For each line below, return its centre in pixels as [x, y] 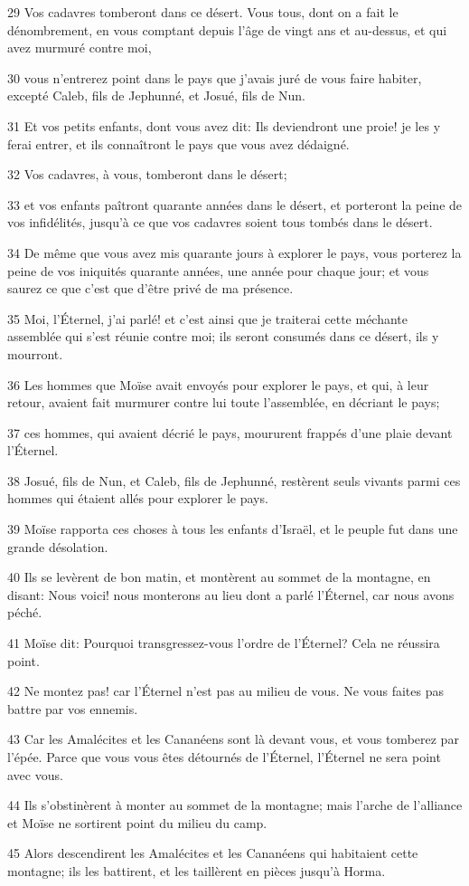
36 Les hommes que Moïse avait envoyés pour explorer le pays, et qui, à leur [218, 384]
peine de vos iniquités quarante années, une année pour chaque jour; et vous [218, 270]
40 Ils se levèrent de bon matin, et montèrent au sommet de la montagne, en [219, 577]
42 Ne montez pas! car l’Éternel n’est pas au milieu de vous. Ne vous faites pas [225, 691]
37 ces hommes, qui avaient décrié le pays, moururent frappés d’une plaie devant [230, 432]
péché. [25, 612]
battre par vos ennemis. [73, 708]
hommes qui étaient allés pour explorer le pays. [138, 498]
